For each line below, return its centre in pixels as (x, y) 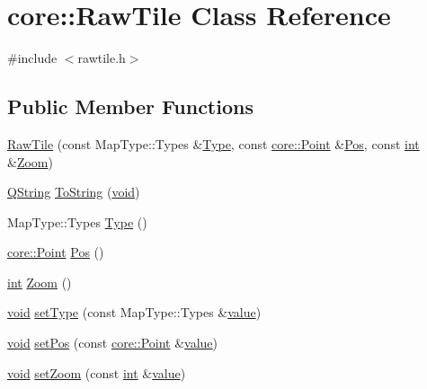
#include (32, 58)
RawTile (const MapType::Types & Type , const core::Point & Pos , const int (213, 143)
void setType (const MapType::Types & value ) (134, 312)
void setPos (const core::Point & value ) (113, 343)
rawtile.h (102, 58)
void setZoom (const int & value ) (97, 372)
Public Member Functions (130, 106)
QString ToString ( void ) (74, 192)
